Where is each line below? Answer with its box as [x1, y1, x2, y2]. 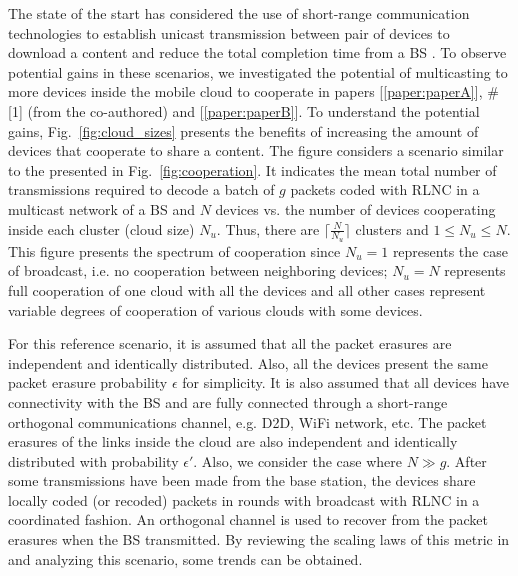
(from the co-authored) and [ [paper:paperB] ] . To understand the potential [27, 100, 480, 121]
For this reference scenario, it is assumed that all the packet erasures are [8, 333, 452, 354]
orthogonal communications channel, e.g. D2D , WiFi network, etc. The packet [8, 411, 487, 432]
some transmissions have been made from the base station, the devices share [8, 470, 476, 491]
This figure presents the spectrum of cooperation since [8, 240, 341, 261]
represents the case [392, 240, 508, 261]
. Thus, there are [216, 218, 320, 239]
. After [446, 450, 487, 471]
